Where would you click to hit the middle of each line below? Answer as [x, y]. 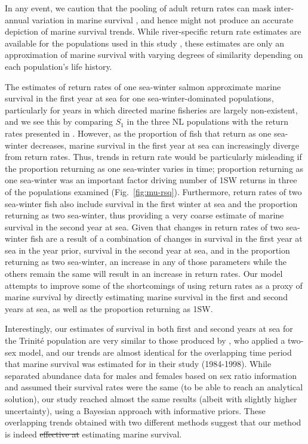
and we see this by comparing [59, 121]
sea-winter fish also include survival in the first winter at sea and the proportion [151, 203]
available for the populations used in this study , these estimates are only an [145, 43]
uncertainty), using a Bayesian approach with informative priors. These [135, 410]
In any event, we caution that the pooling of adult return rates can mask [138, 8]
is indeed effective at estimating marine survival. [93, 434]
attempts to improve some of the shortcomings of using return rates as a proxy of [154, 285]
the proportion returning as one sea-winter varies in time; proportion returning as [154, 168]
